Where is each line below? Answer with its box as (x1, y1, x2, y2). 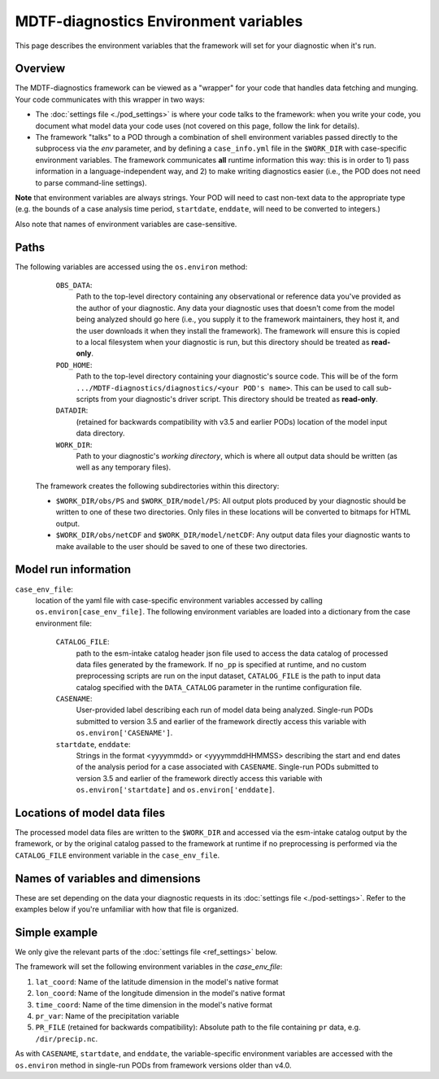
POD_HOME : (55, 360, 93, 369)
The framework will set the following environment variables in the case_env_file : (15, 962, 283, 972)
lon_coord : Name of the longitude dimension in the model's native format (35, 989, 285, 998)
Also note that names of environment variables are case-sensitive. (15, 219, 237, 229)
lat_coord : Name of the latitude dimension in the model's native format (35, 976, 279, 986)
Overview (15, 62, 66, 76)
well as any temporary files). (76, 462, 171, 472)
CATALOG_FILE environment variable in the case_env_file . (15, 850, 220, 860)
